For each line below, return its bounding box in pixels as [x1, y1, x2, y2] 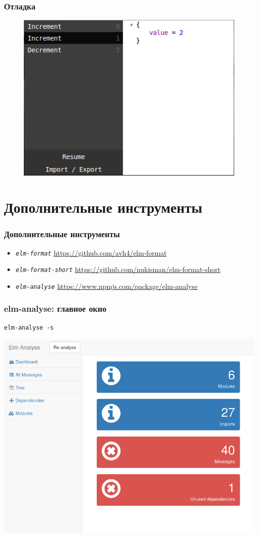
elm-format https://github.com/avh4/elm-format [15, 247, 167, 258]
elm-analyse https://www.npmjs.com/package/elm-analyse [15, 280, 198, 291]
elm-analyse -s [4, 324, 54, 331]
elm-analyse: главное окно [4, 302, 107, 314]
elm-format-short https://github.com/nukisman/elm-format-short [15, 264, 221, 274]
